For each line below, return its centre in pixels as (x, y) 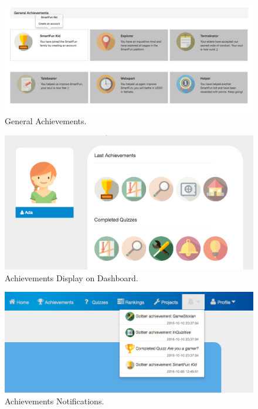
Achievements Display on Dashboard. (72, 277)
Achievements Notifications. (55, 401)
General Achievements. (46, 121)
